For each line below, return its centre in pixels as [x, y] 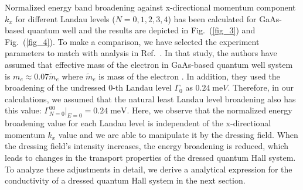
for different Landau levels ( [65, 18]
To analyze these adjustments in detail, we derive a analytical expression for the [149, 169]
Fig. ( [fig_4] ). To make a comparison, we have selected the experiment [132, 41]
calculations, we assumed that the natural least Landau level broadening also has [150, 99]
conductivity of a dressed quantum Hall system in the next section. [125, 180]
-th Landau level [142, 87]
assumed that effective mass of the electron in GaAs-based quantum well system [149, 64]
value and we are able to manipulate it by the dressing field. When [178, 134]
